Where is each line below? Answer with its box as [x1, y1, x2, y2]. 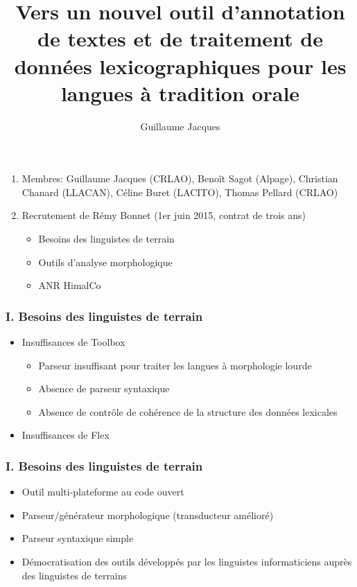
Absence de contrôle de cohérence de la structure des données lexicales [38, 404, 338, 419]
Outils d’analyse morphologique [38, 254, 173, 269]
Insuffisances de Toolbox [21, 335, 125, 349]
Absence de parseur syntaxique [38, 381, 170, 396]
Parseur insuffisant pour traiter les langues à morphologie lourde [38, 358, 312, 372]
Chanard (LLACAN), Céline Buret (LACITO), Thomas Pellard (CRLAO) [21, 184, 338, 199]
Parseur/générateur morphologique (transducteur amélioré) [21, 507, 274, 522]
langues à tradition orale [60, 78, 300, 107]
